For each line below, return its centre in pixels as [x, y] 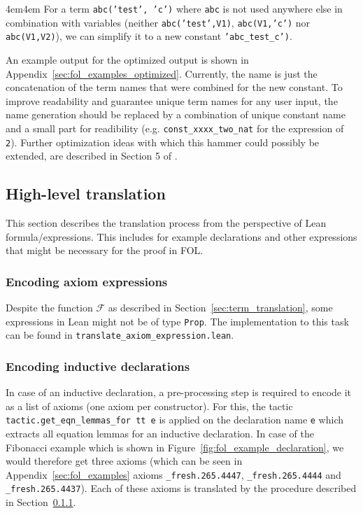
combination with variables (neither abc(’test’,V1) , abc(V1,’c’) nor [158, 22]
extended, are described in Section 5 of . [92, 156]
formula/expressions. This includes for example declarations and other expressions [181, 236]
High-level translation [86, 194]
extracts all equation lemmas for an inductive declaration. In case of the [160, 434]
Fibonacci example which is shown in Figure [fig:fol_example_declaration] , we [175, 447]
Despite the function [49, 308]
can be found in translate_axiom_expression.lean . [120, 335]
